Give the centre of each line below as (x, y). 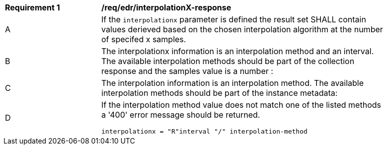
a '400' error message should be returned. (181, 115)
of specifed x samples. (144, 39)
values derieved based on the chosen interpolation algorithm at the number (242, 29)
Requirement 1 (33, 7)
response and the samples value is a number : (187, 71)
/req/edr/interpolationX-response (166, 7)
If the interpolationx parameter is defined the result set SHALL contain (234, 19)
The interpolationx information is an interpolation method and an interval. (238, 51)
